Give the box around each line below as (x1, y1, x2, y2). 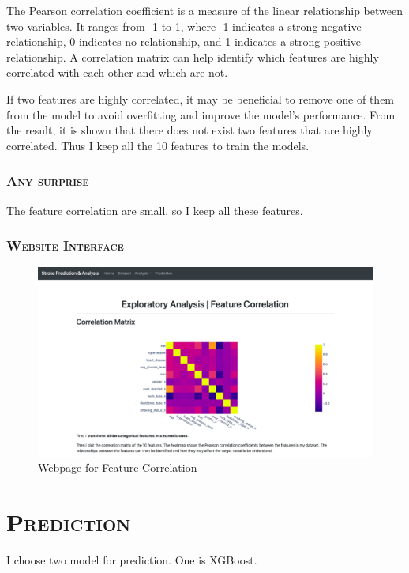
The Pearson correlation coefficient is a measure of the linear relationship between (6, 2, 403, 18)
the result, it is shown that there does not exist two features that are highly (6, 122, 373, 138)
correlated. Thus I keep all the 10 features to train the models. (6, 137, 310, 153)
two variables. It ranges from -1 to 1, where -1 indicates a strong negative (6, 17, 362, 34)
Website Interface (6, 236, 124, 255)
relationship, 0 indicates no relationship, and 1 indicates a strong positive (6, 33, 362, 50)
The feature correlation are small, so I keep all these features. (6, 202, 303, 218)
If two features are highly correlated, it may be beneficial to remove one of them (6, 90, 395, 107)
